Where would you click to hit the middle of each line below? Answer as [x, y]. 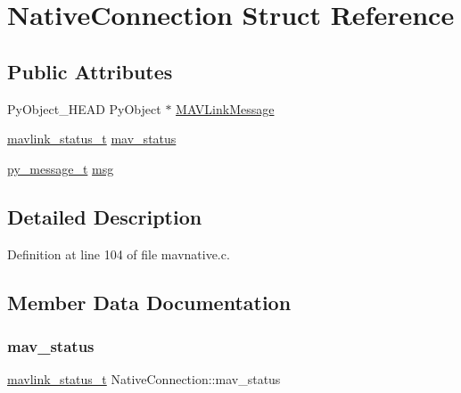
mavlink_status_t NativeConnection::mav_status [144, 379]
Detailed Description [105, 216]
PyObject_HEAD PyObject [84, 108]
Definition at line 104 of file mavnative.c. [119, 254]
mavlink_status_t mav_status [92, 139]
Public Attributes [90, 71]
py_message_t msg [61, 168]
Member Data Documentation [149, 302]
